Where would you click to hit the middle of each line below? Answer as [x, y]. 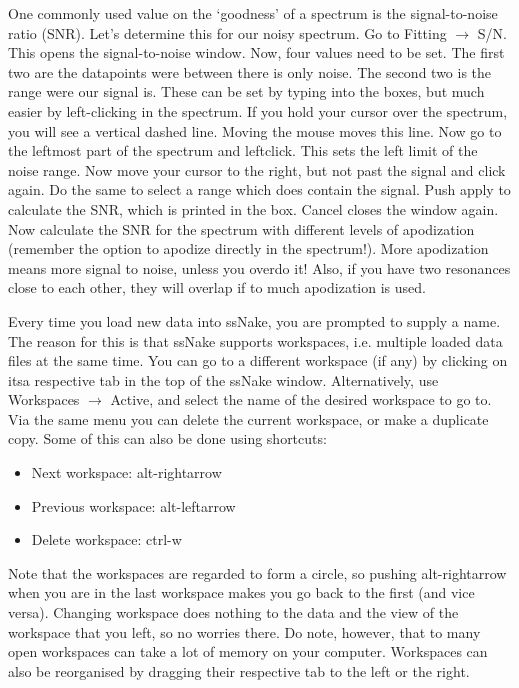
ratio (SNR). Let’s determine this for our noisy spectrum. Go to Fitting [227, 32]
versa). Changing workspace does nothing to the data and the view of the [233, 612]
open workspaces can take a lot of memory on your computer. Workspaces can [248, 651]
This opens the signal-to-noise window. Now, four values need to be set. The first [256, 52]
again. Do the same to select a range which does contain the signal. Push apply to [259, 189]
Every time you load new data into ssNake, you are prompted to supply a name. [254, 320]
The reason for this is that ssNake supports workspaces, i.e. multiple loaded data [255, 340]
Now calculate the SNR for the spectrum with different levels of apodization [241, 228]
